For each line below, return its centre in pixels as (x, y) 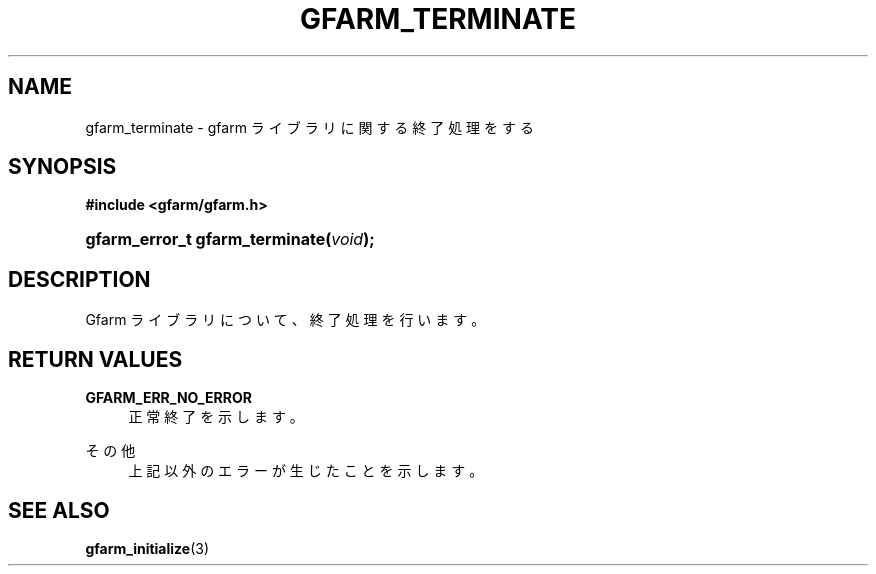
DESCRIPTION (79, 279)
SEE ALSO (59, 510)
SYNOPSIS (62, 167)
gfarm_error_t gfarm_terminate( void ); (230, 239)
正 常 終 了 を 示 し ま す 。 (216, 417)
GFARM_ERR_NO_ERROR (168, 398)
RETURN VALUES (95, 359)
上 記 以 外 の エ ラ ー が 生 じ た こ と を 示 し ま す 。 (306, 471)
